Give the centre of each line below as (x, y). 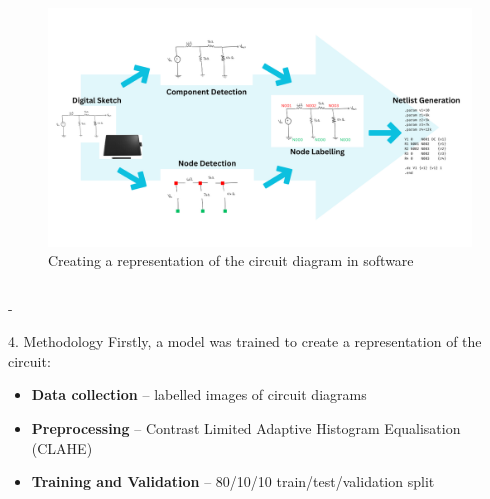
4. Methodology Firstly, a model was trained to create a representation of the (245, 341)
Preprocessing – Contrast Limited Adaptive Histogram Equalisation (246, 428)
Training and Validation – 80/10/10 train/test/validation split (233, 481)
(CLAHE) (62, 447)
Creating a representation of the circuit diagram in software (231, 260)
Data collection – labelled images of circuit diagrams (199, 394)
